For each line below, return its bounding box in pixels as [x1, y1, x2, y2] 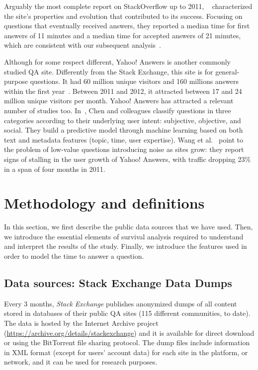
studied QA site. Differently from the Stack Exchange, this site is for [4, 66, 213, 76]
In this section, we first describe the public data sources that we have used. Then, [4, 222, 253, 232]
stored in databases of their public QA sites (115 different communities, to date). [4, 308, 251, 318]
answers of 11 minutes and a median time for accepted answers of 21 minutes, [4, 30, 241, 40]
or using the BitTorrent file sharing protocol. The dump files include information [4, 337, 250, 348]
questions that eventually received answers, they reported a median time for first [4, 20, 250, 31]
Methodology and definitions [4, 193, 205, 213]
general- [215, 66, 240, 76]
